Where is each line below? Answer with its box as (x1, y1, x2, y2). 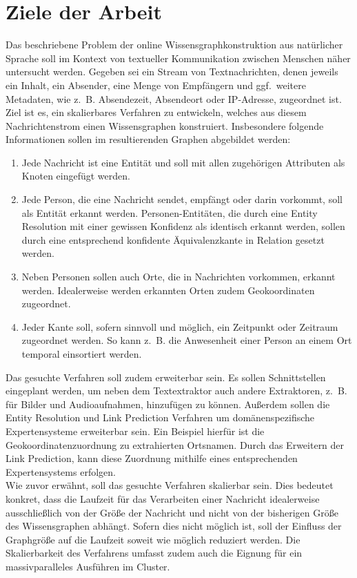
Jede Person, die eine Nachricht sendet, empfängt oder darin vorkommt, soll (21, 192, 343, 206)
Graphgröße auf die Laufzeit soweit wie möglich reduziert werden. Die (6, 532, 300, 546)
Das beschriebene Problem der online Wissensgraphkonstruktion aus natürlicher (6, 37, 343, 52)
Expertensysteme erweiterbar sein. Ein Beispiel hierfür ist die (6, 423, 265, 438)
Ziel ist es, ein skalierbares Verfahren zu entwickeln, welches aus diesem (6, 105, 307, 119)
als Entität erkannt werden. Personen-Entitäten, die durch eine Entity (21, 205, 318, 220)
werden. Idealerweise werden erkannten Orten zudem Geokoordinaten (21, 282, 315, 297)
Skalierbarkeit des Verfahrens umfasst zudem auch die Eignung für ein (6, 546, 303, 560)
